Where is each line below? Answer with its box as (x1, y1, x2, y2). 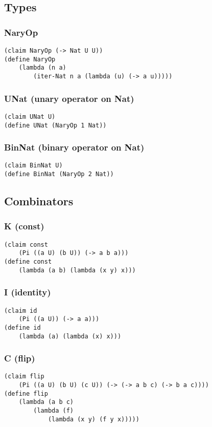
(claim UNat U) (4, 113, 56, 120)
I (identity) (4, 286, 51, 298)
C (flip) (4, 352, 35, 365)
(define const (4, 258, 52, 265)
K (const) (4, 220, 44, 232)
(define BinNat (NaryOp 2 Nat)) (4, 170, 114, 178)
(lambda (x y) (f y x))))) (48, 415, 139, 423)
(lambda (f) (33, 407, 74, 414)
